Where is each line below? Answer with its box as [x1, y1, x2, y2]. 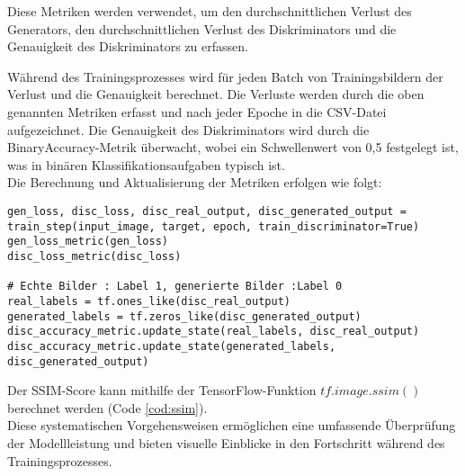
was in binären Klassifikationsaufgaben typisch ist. [7, 155, 285, 174]
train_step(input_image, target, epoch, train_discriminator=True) [7, 220, 420, 233]
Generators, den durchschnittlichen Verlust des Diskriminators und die [7, 19, 397, 38]
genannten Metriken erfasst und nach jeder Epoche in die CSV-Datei [7, 102, 387, 121]
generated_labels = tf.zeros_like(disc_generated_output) [7, 310, 362, 323]
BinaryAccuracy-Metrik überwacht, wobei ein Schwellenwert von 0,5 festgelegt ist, [7, 138, 459, 157]
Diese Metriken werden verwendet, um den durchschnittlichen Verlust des [7, 2, 412, 20]
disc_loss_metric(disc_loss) [7, 249, 182, 263]
